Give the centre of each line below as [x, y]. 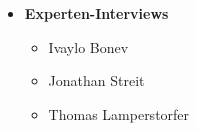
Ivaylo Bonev [88, 46]
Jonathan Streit [96, 80]
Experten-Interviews [96, 13]
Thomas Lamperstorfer [119, 113]
